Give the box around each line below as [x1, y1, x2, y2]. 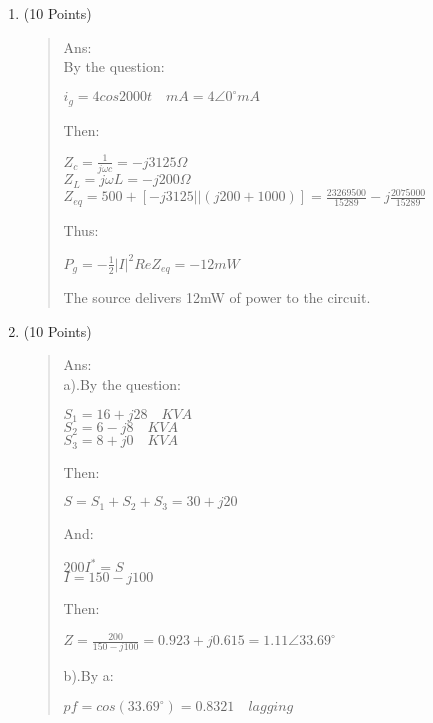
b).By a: [63, 665, 114, 686]
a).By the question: [63, 373, 181, 394]
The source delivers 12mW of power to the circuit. [63, 287, 371, 308]
